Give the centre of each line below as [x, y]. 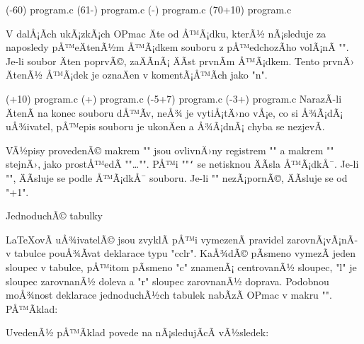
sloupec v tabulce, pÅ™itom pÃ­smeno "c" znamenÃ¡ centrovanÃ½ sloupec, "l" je [181, 266]
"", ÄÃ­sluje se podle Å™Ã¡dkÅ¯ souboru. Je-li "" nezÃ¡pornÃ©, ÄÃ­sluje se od [177, 178]
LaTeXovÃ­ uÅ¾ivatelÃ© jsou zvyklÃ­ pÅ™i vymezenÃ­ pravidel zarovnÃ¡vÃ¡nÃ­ [182, 239]
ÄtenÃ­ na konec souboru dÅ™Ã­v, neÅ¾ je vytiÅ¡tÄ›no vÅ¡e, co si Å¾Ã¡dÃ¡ [175, 112]
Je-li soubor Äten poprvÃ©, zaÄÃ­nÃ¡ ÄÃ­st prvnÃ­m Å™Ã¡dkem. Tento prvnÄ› [180, 61]
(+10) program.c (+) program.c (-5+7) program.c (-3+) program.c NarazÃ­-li [174, 98]
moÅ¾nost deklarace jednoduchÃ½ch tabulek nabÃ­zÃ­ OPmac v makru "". [169, 295]
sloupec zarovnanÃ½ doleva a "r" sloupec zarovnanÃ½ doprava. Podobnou [167, 281]
